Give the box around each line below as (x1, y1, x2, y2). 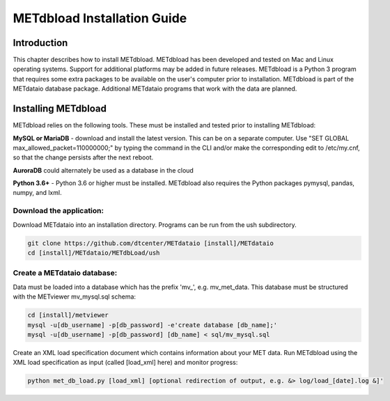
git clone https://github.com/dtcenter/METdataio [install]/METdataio (27, 239, 274, 247)
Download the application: (13, 206, 104, 216)
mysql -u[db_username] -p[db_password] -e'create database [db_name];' (27, 321, 278, 329)
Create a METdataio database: (13, 268, 118, 278)
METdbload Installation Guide (13, 10, 187, 26)
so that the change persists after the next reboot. (13, 153, 154, 162)
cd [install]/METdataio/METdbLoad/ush (27, 249, 160, 257)
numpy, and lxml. (13, 189, 62, 197)
